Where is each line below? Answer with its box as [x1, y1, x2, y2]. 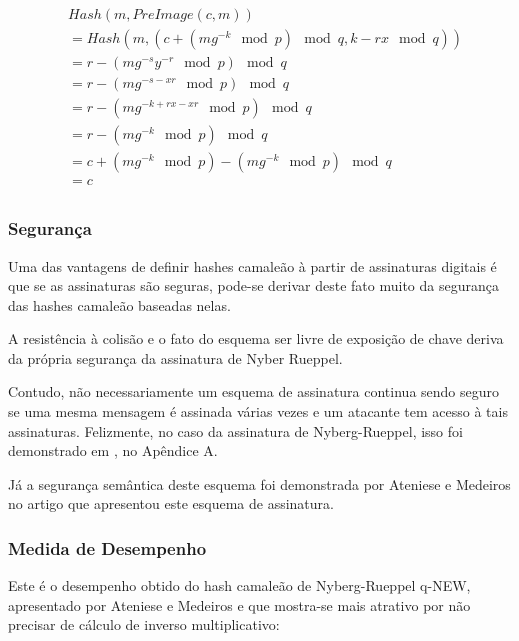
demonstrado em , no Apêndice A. [8, 440, 218, 461]
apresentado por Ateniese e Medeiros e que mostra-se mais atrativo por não [8, 594, 471, 615]
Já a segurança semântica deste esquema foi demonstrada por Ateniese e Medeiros [8, 473, 511, 494]
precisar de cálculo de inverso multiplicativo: [8, 614, 280, 635]
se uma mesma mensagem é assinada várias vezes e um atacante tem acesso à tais [8, 401, 508, 422]
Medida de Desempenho [8, 535, 207, 560]
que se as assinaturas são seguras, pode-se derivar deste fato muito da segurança [8, 275, 499, 296]
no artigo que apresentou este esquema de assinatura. [8, 493, 334, 514]
